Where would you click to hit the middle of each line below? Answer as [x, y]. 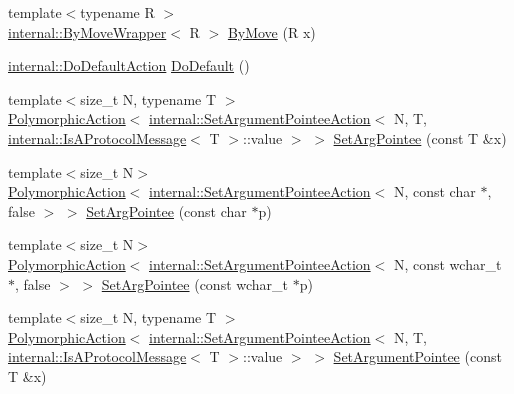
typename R [117, 12]
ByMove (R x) [271, 31]
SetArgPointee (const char [166, 210]
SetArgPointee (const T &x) [420, 137]
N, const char [434, 191]
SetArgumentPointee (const [417, 356]
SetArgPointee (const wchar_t [195, 283]
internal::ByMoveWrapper [87, 31]
